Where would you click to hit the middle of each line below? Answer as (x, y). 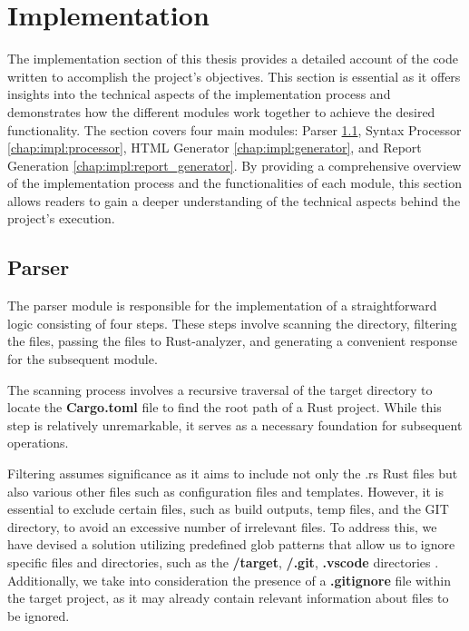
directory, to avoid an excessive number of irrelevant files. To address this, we (222, 526)
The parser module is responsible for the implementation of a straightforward (222, 306)
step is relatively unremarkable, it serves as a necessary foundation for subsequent (235, 424)
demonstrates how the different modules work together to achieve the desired (221, 111)
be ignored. (39, 615)
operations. (38, 443)
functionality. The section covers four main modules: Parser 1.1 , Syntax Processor (234, 129)
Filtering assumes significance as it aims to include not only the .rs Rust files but (233, 473)
